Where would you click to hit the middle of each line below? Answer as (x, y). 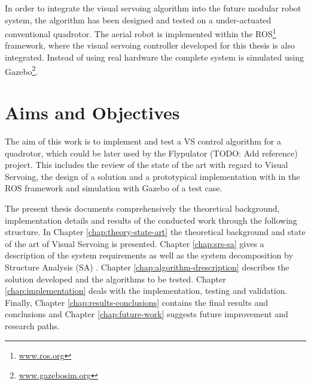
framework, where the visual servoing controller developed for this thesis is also (150, 45)
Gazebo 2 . (22, 70)
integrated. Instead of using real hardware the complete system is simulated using (154, 57)
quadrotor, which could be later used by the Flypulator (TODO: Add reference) (151, 153)
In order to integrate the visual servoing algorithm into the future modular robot (153, 8)
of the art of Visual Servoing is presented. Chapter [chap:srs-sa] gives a (135, 243)
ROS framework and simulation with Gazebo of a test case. (114, 188)
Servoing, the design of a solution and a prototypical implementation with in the (153, 176)
